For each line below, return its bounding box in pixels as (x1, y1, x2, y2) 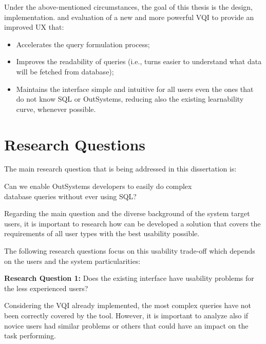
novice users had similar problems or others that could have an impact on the (4, 320, 249, 331)
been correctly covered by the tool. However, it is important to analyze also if (4, 310, 249, 320)
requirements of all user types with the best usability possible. (4, 228, 200, 239)
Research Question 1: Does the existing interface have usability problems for (4, 273, 254, 283)
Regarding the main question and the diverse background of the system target (4, 208, 250, 219)
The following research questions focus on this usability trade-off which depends (4, 245, 255, 256)
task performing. (4, 330, 56, 341)
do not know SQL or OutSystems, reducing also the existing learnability (16, 93, 244, 104)
